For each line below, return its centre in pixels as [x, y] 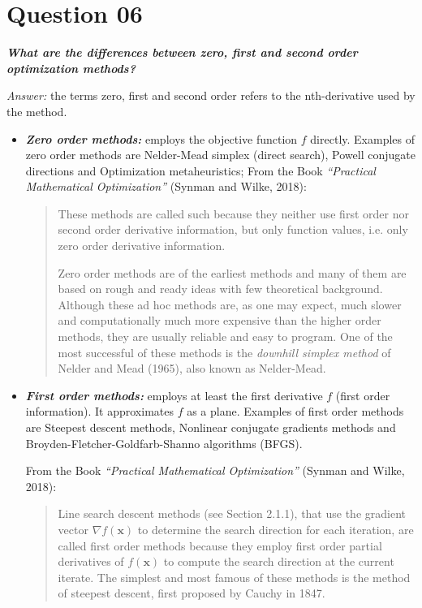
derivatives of [91, 561]
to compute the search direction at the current [279, 561]
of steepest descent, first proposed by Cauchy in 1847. [192, 593]
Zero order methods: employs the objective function [161, 138]
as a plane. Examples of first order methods [295, 411]
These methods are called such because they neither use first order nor [233, 213]
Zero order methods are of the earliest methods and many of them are [232, 272]
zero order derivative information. [142, 246]
